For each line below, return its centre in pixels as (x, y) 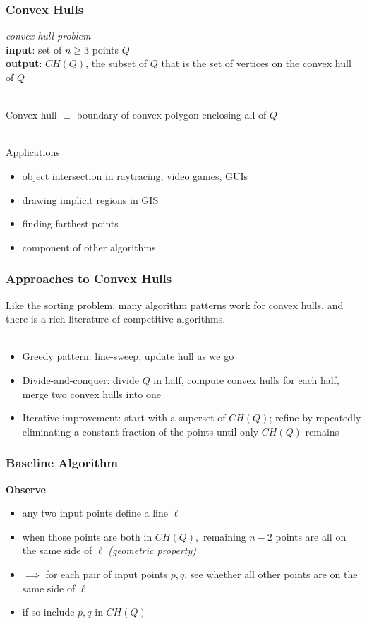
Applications (33, 152)
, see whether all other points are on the (271, 574)
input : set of (34, 49)
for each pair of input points (107, 574)
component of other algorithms (89, 247)
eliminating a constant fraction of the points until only (140, 431)
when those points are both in (87, 536)
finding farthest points (70, 223)
